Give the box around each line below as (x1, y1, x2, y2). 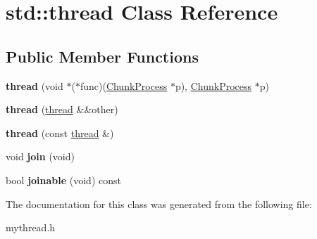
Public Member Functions (6, 45, 199, 67)
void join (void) (6, 149, 75, 164)
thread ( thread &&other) (6, 102, 118, 117)
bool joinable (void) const (6, 172, 121, 187)
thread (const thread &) (6, 125, 114, 140)
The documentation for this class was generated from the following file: (6, 196, 312, 211)
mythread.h (6, 220, 56, 235)
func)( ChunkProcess (80, 78, 168, 93)
